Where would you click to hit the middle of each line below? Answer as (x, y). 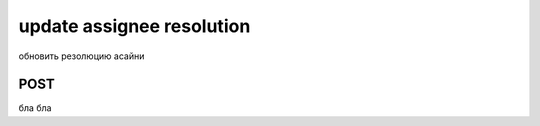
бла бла (35, 108)
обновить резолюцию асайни (81, 56)
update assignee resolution (134, 26)
